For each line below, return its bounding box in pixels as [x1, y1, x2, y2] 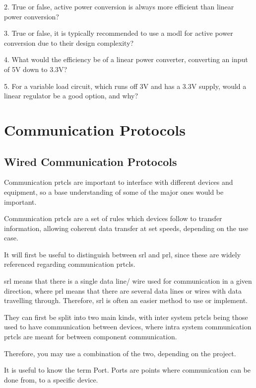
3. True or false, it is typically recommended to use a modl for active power [4, 28, 233, 38]
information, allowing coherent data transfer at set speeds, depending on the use [4, 223, 249, 233]
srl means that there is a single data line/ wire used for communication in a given [4, 276, 252, 286]
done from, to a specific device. [4, 374, 98, 385]
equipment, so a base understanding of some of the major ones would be [4, 186, 224, 197]
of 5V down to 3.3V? [4, 64, 67, 74]
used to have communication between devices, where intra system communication [4, 321, 252, 332]
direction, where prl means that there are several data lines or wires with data [4, 285, 242, 296]
